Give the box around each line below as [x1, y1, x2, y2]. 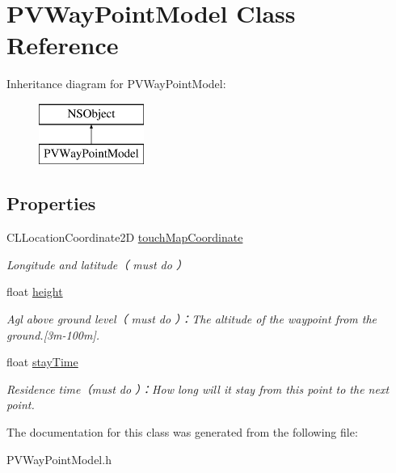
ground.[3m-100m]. [6, 326, 100, 343]
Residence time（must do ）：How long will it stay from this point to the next [6, 380, 390, 397]
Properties [6, 191, 96, 216]
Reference [6, 28, 119, 61]
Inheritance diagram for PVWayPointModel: [6, 75, 226, 92]
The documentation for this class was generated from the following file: [6, 424, 358, 441]
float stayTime [6, 353, 78, 370]
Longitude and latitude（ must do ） [6, 256, 187, 272]
